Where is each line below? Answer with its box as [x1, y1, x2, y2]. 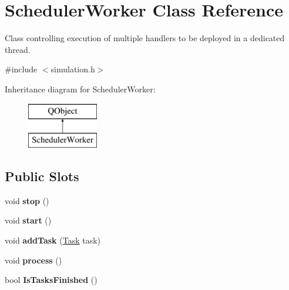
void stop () [5, 194, 49, 206]
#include [5, 63, 38, 75]
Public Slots [5, 167, 79, 185]
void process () [5, 254, 62, 266]
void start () [5, 214, 52, 226]
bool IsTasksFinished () [5, 274, 98, 286]
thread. [5, 43, 31, 55]
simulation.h [51, 63, 95, 75]
